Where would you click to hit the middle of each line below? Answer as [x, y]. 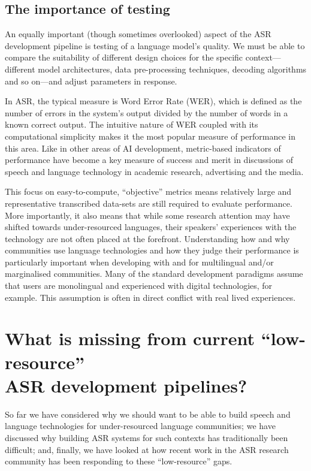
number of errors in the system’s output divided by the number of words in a [147, 112]
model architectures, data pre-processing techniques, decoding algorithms [172, 69]
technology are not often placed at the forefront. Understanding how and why [147, 238]
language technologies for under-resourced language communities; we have [140, 426]
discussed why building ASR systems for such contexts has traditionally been [147, 437]
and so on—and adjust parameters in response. [91, 81]
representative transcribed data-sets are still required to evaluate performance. [149, 203]
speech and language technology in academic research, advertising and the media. [154, 171]
